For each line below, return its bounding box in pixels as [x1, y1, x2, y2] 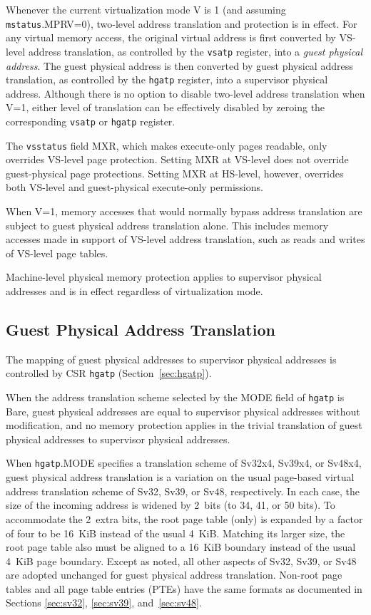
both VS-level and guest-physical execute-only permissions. [6, 180, 263, 195]
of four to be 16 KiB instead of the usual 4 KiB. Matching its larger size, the [6, 525, 345, 540]
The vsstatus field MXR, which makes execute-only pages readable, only [6, 138, 327, 153]
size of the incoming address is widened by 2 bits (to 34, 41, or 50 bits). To [6, 497, 335, 512]
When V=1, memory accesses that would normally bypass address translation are [6, 204, 362, 219]
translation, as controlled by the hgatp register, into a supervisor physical [6, 72, 328, 87]
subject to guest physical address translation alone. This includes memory [6, 217, 329, 232]
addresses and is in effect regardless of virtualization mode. [6, 284, 263, 298]
